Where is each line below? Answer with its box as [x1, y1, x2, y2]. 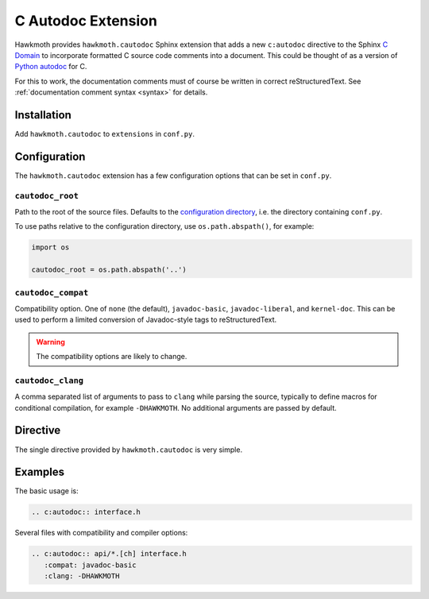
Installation [14, 108, 71, 122]
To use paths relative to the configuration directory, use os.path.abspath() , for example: [14, 222, 315, 231]
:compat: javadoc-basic [44, 560, 137, 570]
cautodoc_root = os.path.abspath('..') [31, 265, 187, 274]
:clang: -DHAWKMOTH [44, 572, 120, 581]
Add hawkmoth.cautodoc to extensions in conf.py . [14, 129, 195, 139]
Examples [14, 466, 65, 479]
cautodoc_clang [14, 375, 83, 385]
